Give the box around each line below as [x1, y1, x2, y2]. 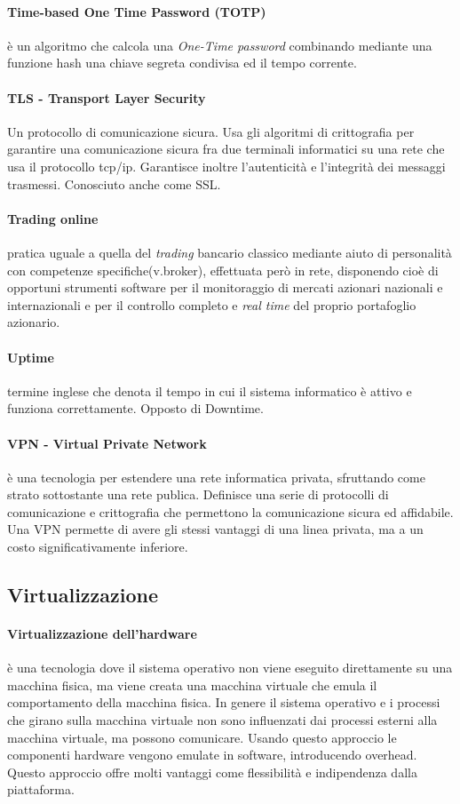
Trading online [7, 209, 99, 227]
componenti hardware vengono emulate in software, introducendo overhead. [7, 745, 417, 764]
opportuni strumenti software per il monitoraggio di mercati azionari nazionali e [7, 278, 443, 297]
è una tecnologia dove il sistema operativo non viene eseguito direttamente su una [7, 658, 453, 677]
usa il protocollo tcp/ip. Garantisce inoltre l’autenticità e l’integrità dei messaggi [7, 156, 446, 175]
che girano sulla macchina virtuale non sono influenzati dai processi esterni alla [7, 711, 438, 729]
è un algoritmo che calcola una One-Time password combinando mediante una [7, 36, 432, 54]
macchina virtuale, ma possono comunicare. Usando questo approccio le [7, 728, 397, 746]
